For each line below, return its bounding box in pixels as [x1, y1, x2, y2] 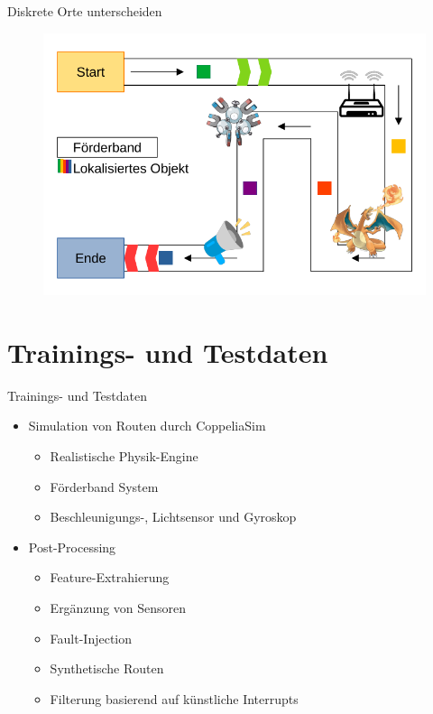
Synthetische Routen [50, 659, 164, 678]
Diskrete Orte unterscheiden [7, 2, 162, 20]
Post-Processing [28, 537, 116, 556]
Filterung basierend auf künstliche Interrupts [50, 689, 299, 708]
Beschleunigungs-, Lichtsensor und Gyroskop [50, 507, 297, 526]
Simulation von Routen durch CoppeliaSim [28, 416, 266, 435]
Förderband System [50, 477, 159, 496]
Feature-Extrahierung [50, 568, 170, 587]
